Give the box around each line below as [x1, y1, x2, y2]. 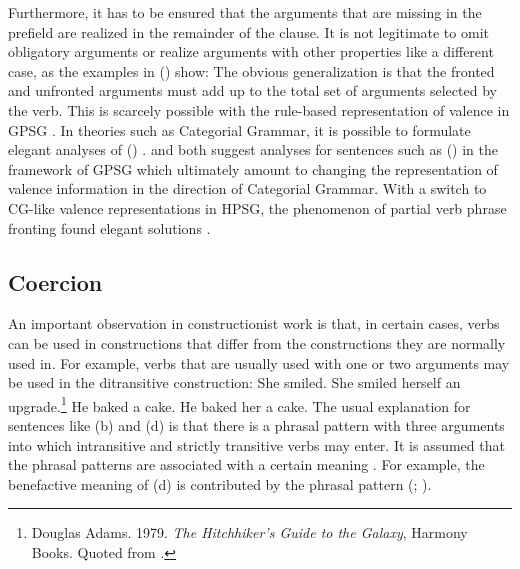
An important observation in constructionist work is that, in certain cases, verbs [8, 313, 500, 334]
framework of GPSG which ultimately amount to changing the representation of [8, 158, 498, 179]
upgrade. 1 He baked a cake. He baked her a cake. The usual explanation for [8, 392, 471, 416]
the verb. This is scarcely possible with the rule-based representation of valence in [8, 99, 510, 120]
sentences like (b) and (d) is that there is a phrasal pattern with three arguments [8, 414, 505, 435]
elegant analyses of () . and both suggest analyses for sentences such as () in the [8, 139, 498, 160]
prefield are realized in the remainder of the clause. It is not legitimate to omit [8, 21, 489, 42]
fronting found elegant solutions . [8, 217, 211, 238]
